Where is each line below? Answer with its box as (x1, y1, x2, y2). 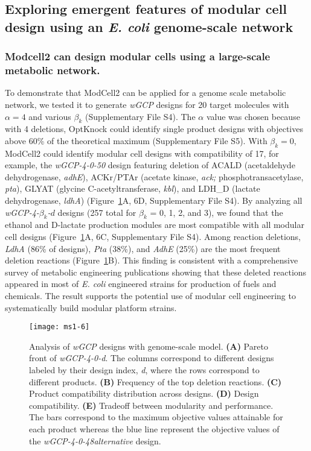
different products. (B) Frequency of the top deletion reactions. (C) (29, 375, 282, 388)
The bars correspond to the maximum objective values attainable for (29, 411, 283, 423)
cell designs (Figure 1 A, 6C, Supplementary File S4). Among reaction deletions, (5, 230, 301, 243)
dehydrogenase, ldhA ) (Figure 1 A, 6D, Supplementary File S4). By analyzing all (5, 194, 303, 207)
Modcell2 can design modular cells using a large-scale (5, 49, 271, 64)
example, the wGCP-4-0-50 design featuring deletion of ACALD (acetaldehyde (5, 159, 295, 171)
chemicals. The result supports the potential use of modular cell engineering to (5, 289, 296, 302)
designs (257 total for (57, 206, 136, 218)
